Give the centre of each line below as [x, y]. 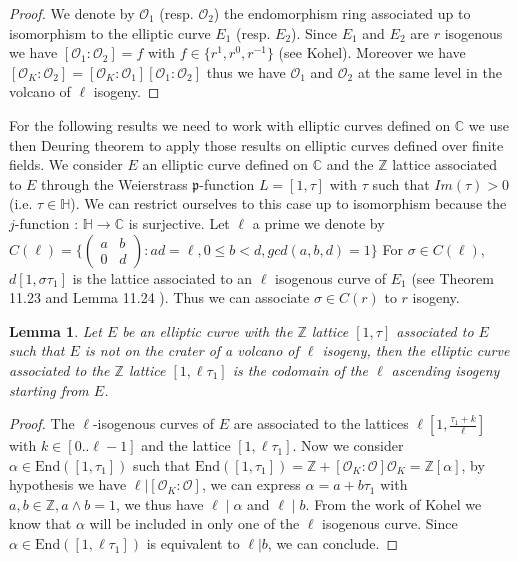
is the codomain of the [300, 369]
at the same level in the [429, 71]
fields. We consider [66, 164]
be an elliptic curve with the [207, 330]
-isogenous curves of [153, 423]
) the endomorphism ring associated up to [342, 13]
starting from [49, 389]
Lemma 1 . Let [55, 330]
